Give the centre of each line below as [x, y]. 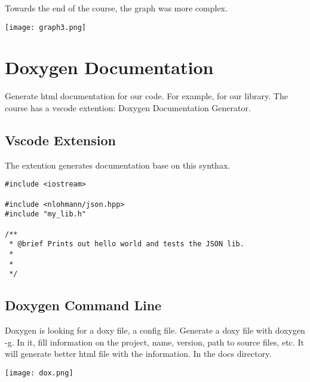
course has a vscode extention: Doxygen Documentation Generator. [128, 107]
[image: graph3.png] [46, 27]
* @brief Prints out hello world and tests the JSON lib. [127, 244]
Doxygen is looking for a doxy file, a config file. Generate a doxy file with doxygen [155, 330]
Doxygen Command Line [83, 305]
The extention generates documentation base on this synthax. [118, 165]
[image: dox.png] [39, 373]
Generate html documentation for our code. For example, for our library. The [146, 96]
